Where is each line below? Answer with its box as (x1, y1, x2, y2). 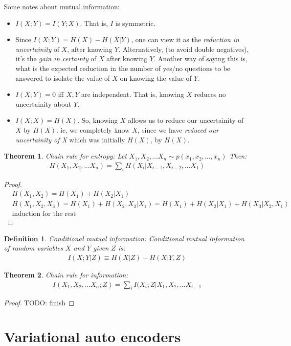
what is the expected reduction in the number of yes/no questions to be (15, 63, 230, 73)
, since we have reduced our (137, 124, 219, 135)
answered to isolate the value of (15, 72, 110, 83)
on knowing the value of (120, 72, 192, 83)
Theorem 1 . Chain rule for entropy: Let (4, 151, 127, 161)
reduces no (194, 89, 226, 99)
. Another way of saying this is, (154, 53, 247, 64)
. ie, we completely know (56, 124, 130, 135)
